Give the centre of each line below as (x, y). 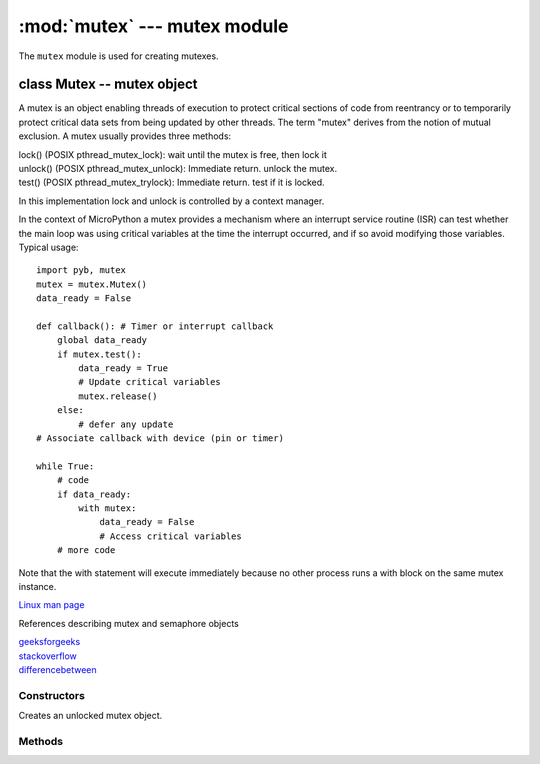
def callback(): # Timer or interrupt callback (155, 326)
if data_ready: (94, 494)
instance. (37, 586)
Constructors (51, 695)
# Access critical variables (170, 536)
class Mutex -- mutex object (108, 84)
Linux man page (51, 605)
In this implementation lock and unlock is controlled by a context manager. (171, 201)
